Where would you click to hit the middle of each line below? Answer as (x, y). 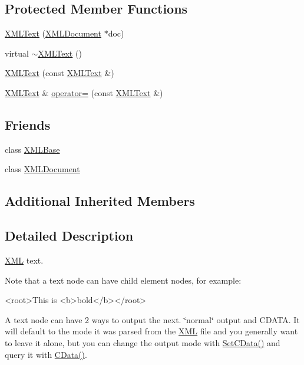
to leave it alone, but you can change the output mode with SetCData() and (143, 342)
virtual (17, 53)
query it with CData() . (46, 354)
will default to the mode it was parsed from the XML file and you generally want (151, 331)
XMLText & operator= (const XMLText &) (84, 92)
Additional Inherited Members (100, 201)
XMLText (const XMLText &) (60, 73)
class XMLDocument (42, 169)
